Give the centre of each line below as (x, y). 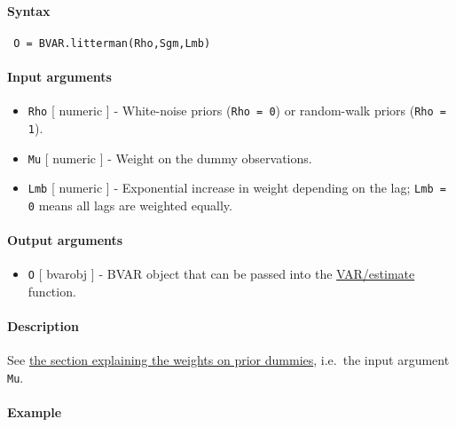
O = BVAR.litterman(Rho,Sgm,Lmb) (112, 43)
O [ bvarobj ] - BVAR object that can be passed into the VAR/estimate (221, 274)
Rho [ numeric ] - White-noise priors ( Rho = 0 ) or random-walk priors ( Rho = (237, 111)
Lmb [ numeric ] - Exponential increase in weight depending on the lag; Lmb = (237, 188)
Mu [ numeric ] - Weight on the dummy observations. (170, 158)
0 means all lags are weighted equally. (130, 205)
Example (35, 412)
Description (43, 326)
